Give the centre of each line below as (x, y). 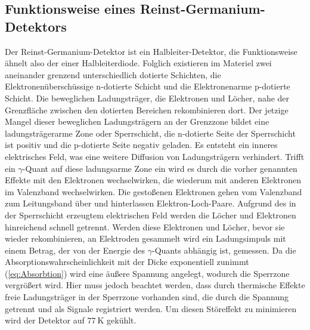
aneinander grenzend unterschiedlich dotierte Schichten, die (113, 74)
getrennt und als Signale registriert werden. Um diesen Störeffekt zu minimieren (151, 308)
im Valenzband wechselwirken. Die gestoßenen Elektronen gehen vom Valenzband (154, 191)
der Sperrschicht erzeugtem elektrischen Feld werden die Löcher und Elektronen (151, 215)
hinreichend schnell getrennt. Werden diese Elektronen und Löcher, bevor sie (145, 226)
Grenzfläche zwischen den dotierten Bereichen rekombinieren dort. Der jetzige (147, 110)
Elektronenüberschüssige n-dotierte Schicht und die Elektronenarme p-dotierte (148, 86)
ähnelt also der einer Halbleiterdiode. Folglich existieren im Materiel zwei (138, 63)
